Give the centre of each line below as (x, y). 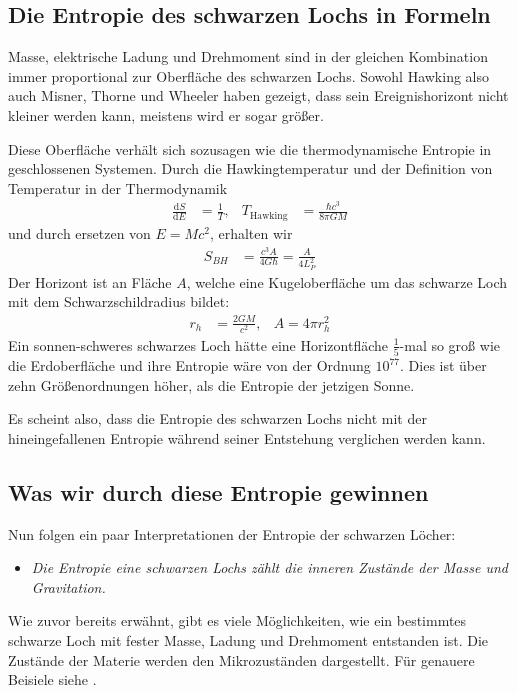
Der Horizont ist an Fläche (90, 281)
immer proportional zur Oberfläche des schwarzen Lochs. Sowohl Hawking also (248, 75)
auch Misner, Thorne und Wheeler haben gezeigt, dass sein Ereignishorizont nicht (258, 95)
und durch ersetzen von (79, 232)
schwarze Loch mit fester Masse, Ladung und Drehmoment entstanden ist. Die (248, 640)
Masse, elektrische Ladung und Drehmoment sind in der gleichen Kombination (248, 56)
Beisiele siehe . (52, 679)
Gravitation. (68, 586)
